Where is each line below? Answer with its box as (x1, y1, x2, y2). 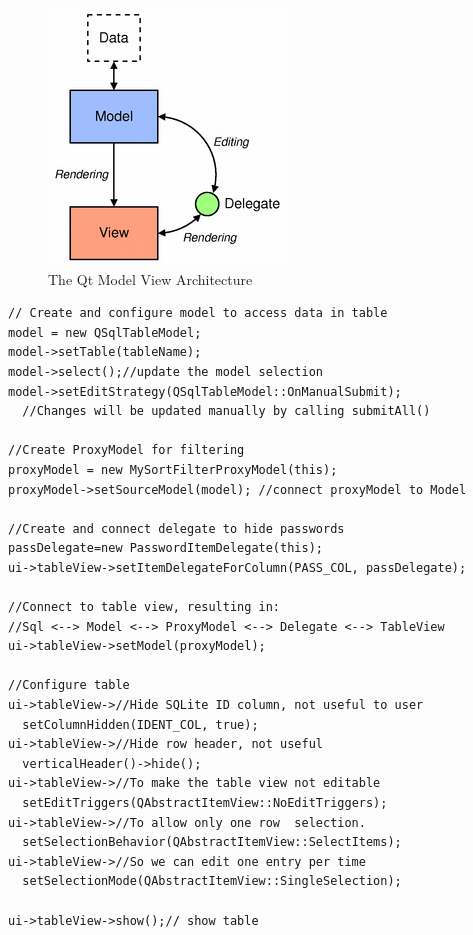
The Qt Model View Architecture (48, 268, 253, 289)
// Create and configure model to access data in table (8, 306, 388, 321)
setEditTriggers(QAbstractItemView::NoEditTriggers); (22, 796, 388, 811)
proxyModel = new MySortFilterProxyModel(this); (8, 462, 338, 477)
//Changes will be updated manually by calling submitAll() (22, 404, 431, 419)
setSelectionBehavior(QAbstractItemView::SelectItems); (22, 835, 402, 850)
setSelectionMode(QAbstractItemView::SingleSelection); (22, 874, 402, 889)
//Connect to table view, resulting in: (8, 600, 281, 615)
